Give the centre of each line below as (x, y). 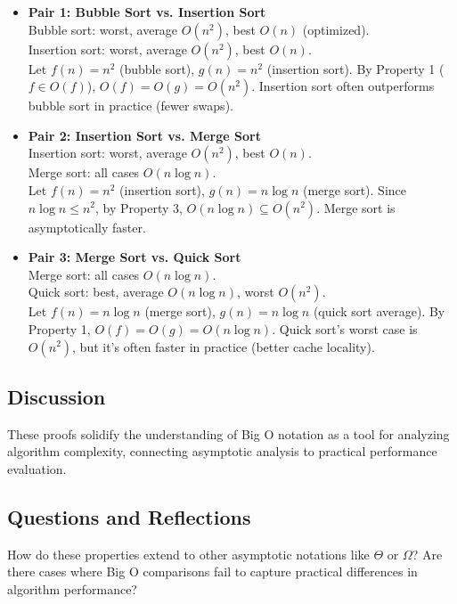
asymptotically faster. (87, 227)
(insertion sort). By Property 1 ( (355, 68)
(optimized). (336, 29)
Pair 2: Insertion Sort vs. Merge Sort (144, 135)
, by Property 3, (139, 207)
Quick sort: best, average (96, 292)
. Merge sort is (356, 207)
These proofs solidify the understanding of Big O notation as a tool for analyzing (228, 433)
